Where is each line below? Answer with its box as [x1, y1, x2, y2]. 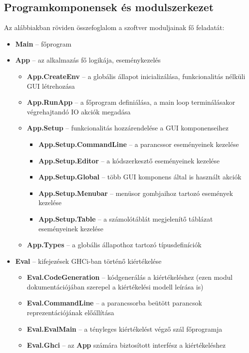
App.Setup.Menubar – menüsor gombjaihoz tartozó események [38, 188, 233, 198]
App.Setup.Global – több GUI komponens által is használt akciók [38, 172, 242, 182]
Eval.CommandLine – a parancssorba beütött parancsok [27, 298, 202, 308]
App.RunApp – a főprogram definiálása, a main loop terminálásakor [27, 97, 235, 107]
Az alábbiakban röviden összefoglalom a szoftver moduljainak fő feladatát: [4, 22, 224, 32]
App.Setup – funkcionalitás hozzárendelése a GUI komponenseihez [27, 123, 229, 133]
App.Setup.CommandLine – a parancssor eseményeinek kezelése [38, 139, 239, 149]
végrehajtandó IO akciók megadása [27, 106, 131, 116]
